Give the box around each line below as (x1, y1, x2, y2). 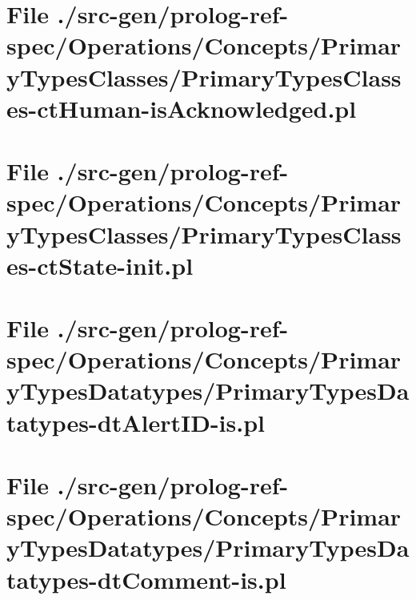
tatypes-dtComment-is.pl (6, 562, 286, 595)
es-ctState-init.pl (6, 248, 194, 281)
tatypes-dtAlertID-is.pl (6, 405, 266, 438)
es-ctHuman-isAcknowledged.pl (6, 91, 357, 124)
